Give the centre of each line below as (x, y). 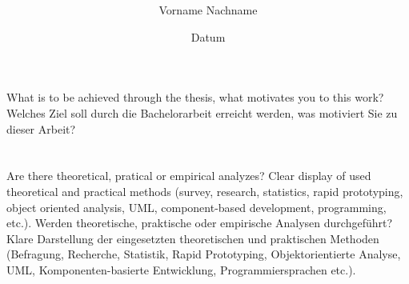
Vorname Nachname (208, 10)
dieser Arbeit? (41, 128)
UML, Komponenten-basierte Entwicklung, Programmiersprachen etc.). (181, 269)
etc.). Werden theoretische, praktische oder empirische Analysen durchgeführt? (200, 223)
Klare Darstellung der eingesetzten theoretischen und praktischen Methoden (193, 238)
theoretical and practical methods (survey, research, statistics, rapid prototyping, (205, 191)
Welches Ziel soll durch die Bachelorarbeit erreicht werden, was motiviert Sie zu (202, 112)
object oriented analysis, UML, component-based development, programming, (196, 207)
